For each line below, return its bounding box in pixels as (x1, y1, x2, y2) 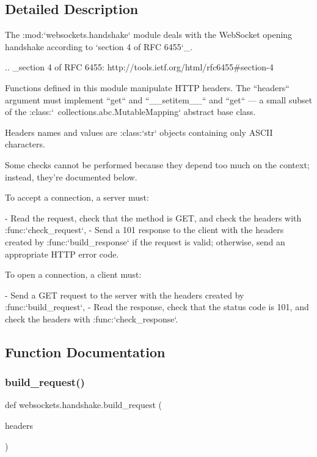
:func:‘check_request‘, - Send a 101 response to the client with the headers (5, 223, 284, 236)
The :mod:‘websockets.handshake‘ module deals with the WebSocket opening (5, 28, 293, 41)
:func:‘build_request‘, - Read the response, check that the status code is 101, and (5, 300, 309, 313)
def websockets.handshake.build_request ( (5, 398, 162, 411)
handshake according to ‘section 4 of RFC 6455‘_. (5, 40, 193, 53)
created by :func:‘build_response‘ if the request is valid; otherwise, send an (5, 235, 285, 248)
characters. (5, 138, 45, 150)
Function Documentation (5, 342, 166, 361)
